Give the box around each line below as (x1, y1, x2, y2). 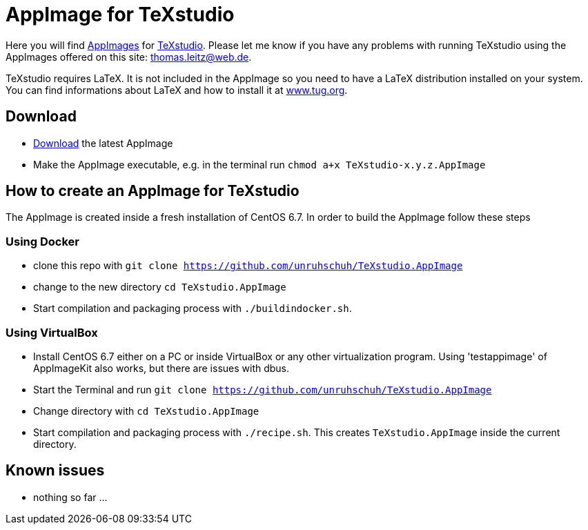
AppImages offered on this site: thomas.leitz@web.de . (6, 50, 252, 63)
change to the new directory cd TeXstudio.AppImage (33, 281, 286, 293)
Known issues (6, 462, 105, 480)
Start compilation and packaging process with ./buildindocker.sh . (33, 302, 352, 315)
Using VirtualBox (6, 325, 98, 340)
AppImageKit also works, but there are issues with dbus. (33, 362, 290, 374)
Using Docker (6, 234, 79, 248)
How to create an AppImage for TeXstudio (6, 182, 300, 200)
